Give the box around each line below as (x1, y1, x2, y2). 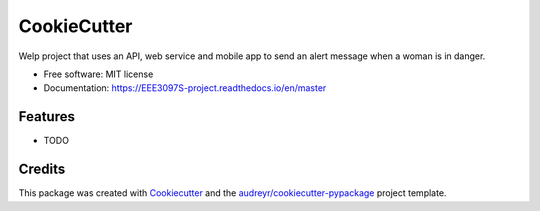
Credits (18, 161, 66, 178)
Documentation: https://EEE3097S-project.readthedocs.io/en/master (43, 82, 327, 94)
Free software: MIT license (43, 68, 154, 80)
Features (18, 108, 75, 125)
